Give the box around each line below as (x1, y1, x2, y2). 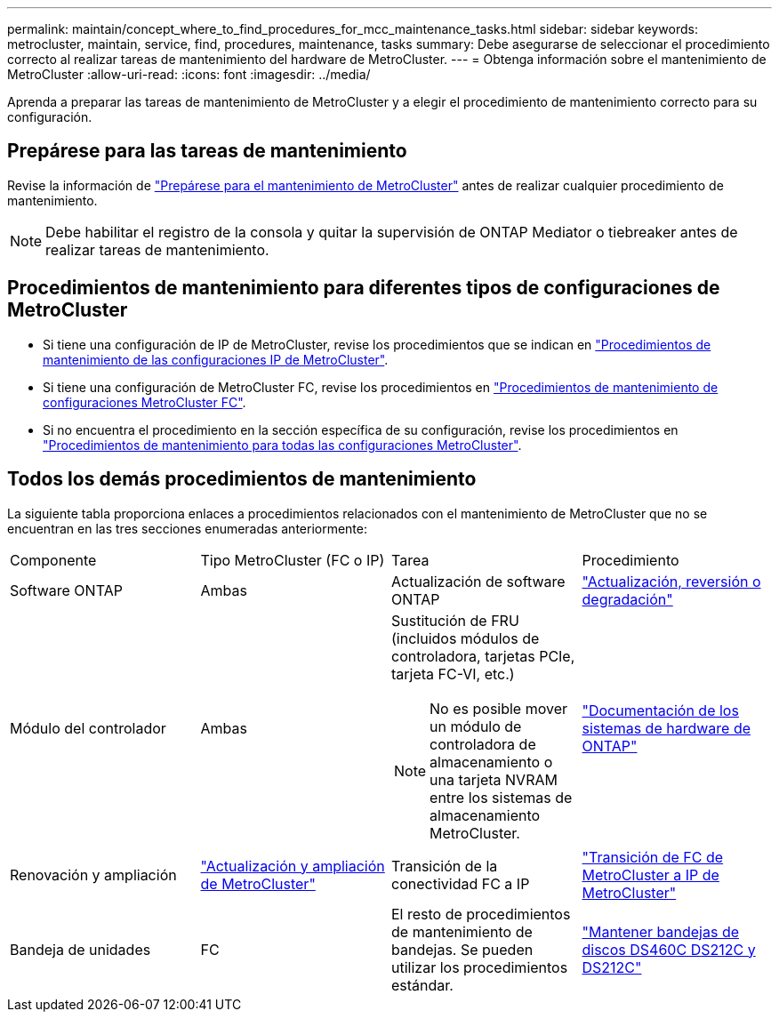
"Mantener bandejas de (582, 922, 739, 941)
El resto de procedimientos (391, 904, 571, 923)
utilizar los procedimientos (391, 958, 568, 976)
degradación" (582, 590, 673, 608)
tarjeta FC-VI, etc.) (391, 664, 515, 683)
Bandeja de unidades (10, 940, 151, 959)
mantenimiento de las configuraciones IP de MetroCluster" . (43, 351, 389, 367)
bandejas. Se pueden (391, 940, 534, 959)
